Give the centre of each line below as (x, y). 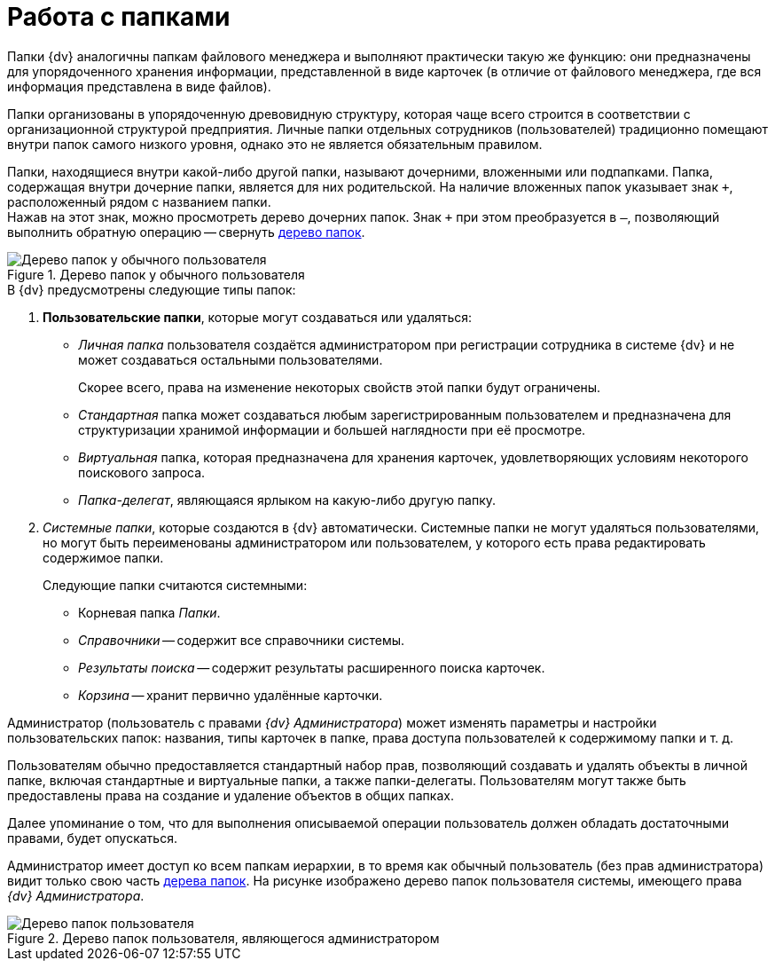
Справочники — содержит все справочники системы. (242, 640)
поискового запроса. (142, 472)
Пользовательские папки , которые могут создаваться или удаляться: (258, 317)
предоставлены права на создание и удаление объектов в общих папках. (231, 795)
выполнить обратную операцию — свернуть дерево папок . (186, 232)
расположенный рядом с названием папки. (139, 201)
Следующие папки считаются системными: (175, 585)
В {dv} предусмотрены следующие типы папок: (152, 289)
